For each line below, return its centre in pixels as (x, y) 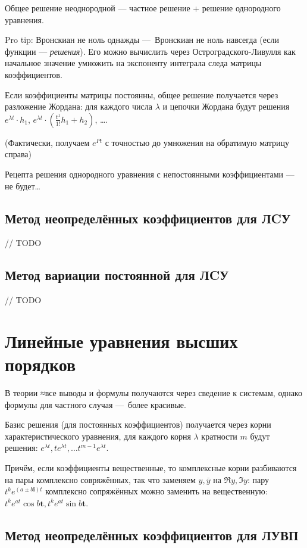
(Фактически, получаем (47, 142)
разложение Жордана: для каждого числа (79, 106)
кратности (219, 436)
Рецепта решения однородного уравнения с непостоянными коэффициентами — (150, 174)
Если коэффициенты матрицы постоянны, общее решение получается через (142, 94)
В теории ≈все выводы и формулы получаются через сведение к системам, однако (153, 393)
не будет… (23, 186)
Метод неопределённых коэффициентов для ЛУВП (152, 535)
